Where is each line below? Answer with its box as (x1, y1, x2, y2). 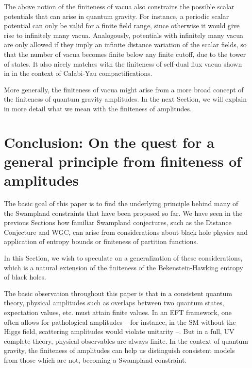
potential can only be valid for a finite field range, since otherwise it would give (4, 20, 240, 31)
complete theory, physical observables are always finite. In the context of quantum (4, 335, 248, 346)
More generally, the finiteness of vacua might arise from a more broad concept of (4, 84, 244, 94)
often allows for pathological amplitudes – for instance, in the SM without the (4, 316, 236, 327)
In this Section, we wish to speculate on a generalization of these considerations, (4, 253, 243, 263)
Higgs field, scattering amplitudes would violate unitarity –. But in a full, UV (4, 326, 235, 336)
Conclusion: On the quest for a (4, 132, 215, 152)
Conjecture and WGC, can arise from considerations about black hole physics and (4, 227, 248, 237)
